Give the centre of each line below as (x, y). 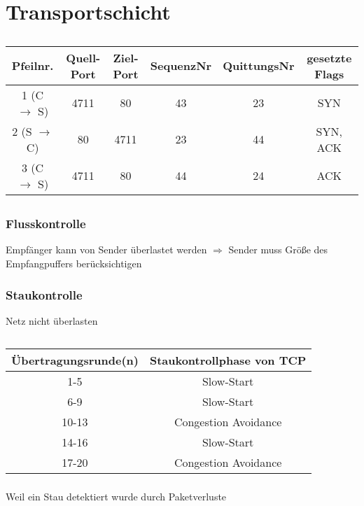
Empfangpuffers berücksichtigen (74, 263)
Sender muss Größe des (278, 250)
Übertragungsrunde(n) (75, 360)
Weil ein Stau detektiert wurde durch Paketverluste (116, 496)
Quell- (83, 57)
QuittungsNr (259, 66)
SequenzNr (181, 66)
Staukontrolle (44, 294)
